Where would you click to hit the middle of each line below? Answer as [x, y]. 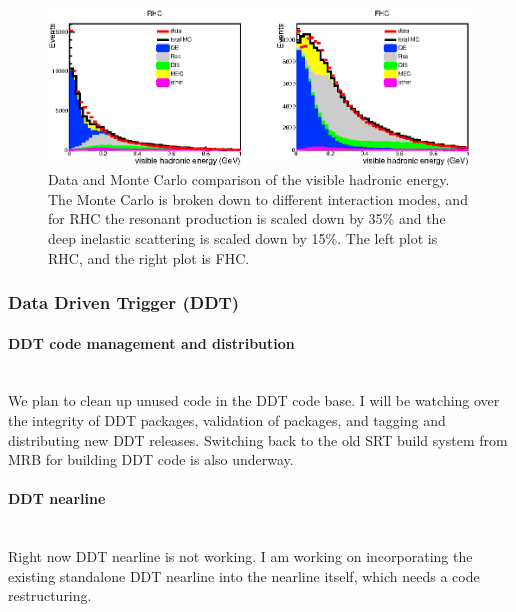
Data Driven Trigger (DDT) [123, 302]
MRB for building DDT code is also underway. [151, 459]
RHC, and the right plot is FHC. [149, 257]
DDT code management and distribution [151, 342]
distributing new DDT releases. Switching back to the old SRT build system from [258, 439]
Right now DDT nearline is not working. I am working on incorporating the [240, 556]
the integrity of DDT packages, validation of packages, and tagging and [227, 420]
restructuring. [50, 595]
